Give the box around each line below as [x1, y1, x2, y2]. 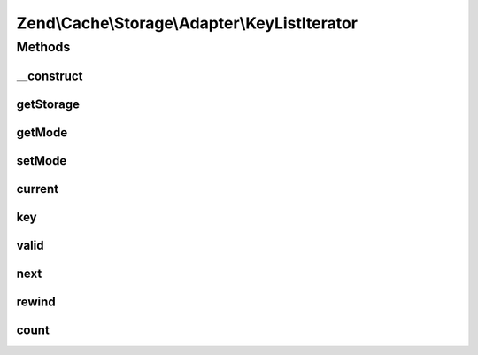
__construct [16, 68, 83, 83]
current [16, 181, 59, 197]
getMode [16, 125, 68, 140]
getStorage [16, 96, 80, 112]
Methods [16, 39, 71, 55]
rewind [16, 294, 57, 309]
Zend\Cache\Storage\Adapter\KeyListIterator [16, 13, 358, 33]
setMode [16, 153, 67, 168]
